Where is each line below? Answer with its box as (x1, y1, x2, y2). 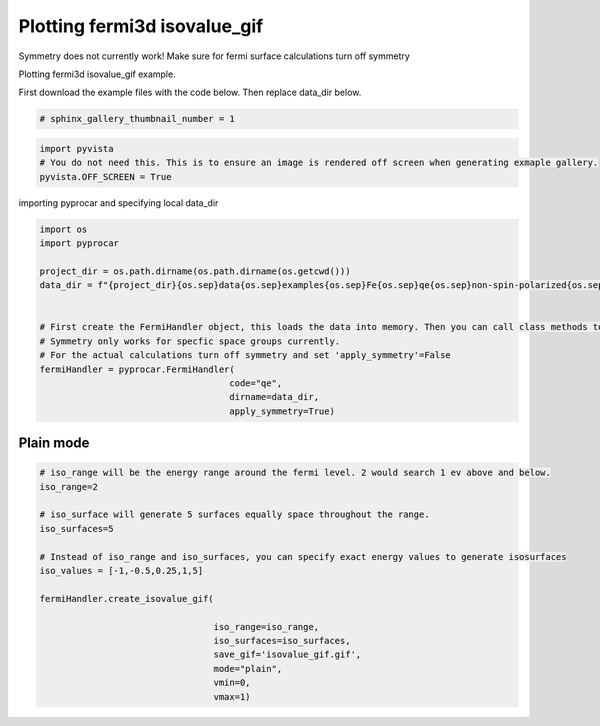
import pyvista (39, 143, 114, 154)
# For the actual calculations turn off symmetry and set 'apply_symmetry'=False (39, 350, 452, 361)
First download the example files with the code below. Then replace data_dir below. (18, 86, 362, 99)
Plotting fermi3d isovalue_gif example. (18, 68, 176, 80)
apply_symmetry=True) (229, 405, 335, 417)
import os (39, 223, 88, 235)
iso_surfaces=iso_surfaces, (213, 635, 351, 646)
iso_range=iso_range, (213, 621, 320, 632)
